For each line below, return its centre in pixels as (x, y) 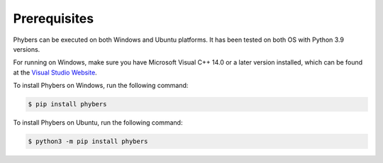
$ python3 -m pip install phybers (88, 141)
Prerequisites (54, 18)
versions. (27, 49)
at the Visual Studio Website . (55, 72)
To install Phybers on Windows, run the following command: (101, 86)
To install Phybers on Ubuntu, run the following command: (98, 123)
